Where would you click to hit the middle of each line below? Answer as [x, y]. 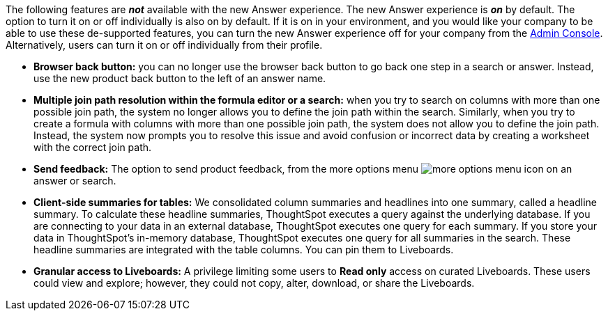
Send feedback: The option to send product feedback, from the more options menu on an [303, 169]
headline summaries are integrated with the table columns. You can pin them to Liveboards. [244, 250]
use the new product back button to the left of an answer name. [180, 78]
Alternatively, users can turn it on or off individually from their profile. [164, 45]
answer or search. [75, 181]
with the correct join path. [93, 147]
